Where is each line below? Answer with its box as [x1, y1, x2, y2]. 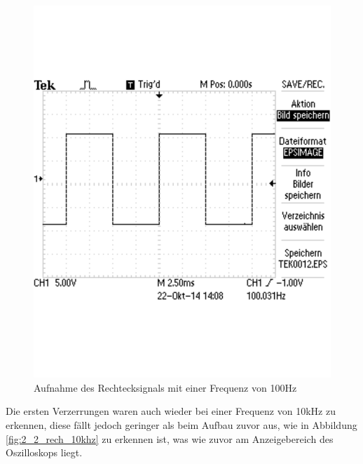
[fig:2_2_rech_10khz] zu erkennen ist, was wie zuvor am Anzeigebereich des [6, 431, 334, 446]
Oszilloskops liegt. [6, 445, 83, 460]
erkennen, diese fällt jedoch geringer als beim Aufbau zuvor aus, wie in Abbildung [6, 417, 357, 432]
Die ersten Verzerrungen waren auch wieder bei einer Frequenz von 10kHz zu [6, 404, 336, 418]
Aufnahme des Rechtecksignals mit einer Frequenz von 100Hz [34, 380, 297, 395]
